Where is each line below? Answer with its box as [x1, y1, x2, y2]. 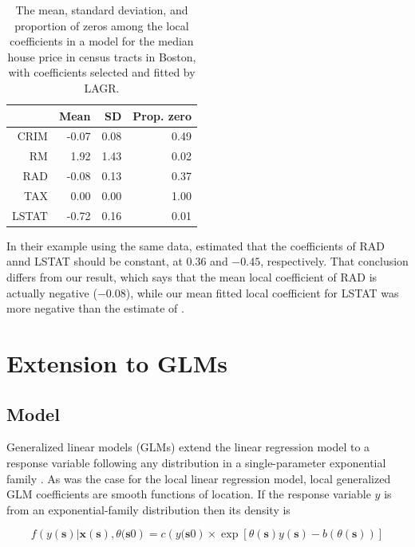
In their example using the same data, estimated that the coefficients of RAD [6, 237, 385, 254]
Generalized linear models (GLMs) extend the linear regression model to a [6, 439, 370, 455]
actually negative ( [6, 284, 97, 301]
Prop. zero [132, 107, 192, 124]
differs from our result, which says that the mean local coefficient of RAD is [6, 269, 377, 285]
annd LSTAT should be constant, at [6, 253, 183, 270]
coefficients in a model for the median [10, 33, 194, 49]
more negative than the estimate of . [6, 300, 184, 317]
